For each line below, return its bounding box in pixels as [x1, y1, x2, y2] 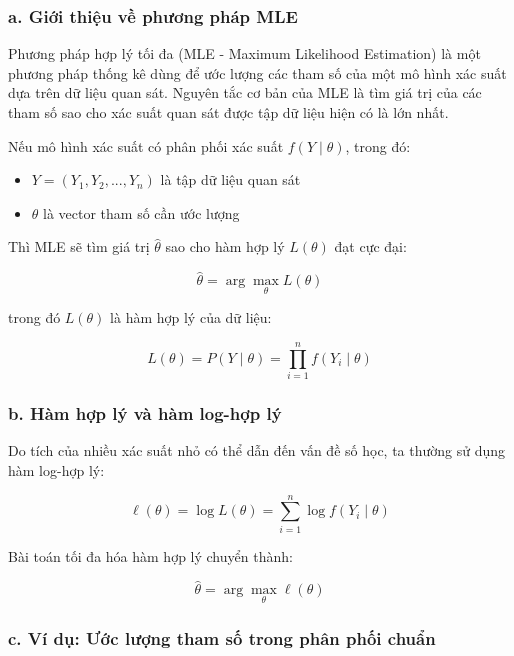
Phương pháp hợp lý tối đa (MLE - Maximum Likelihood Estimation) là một [8, 43, 481, 64]
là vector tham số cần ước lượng [43, 202, 240, 223]
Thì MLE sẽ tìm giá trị [8, 236, 150, 257]
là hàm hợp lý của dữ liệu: [110, 307, 272, 328]
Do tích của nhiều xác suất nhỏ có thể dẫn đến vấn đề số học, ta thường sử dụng [8, 440, 506, 461]
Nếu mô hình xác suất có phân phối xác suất [8, 135, 284, 156]
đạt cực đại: [334, 236, 407, 257]
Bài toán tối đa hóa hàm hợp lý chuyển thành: [8, 545, 293, 566]
